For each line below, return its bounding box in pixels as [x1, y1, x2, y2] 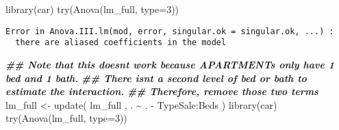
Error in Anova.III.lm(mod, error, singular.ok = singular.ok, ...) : [5, 26, 334, 36]
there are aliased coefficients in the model [15, 38, 227, 48]
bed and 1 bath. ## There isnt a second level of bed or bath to [5, 70, 307, 85]
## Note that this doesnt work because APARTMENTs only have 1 [5, 57, 334, 71]
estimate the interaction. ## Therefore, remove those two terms [5, 84, 318, 99]
